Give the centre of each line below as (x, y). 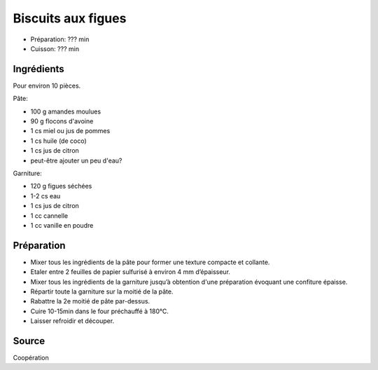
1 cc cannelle (49, 215)
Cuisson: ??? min (55, 48)
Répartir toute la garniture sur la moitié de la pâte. (102, 292)
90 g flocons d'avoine (62, 121)
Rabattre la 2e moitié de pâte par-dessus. (90, 301)
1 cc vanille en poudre (62, 225)
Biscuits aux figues (70, 18)
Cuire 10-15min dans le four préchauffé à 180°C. (100, 311)
